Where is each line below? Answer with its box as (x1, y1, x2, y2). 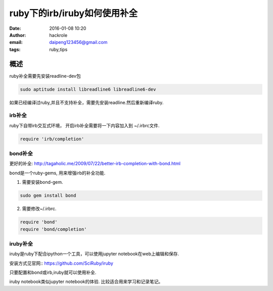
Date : (9, 25, 21, 31)
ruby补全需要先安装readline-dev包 (9, 73, 81, 79)
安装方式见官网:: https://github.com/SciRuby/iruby (9, 260, 114, 266)
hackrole (49, 32, 68, 38)
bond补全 (9, 150, 33, 157)
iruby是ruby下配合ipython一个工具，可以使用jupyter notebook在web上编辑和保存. (9, 251, 179, 257)
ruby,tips (49, 46, 68, 53)
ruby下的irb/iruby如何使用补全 (9, 8, 138, 19)
